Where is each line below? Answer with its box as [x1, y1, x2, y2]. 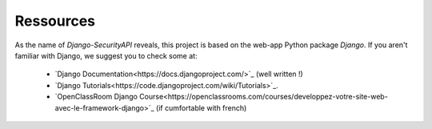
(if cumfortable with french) [156, 103, 247, 112]
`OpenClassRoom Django [54, 92, 138, 102]
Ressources [14, 12, 96, 30]
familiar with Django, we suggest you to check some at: [14, 50, 198, 60]
